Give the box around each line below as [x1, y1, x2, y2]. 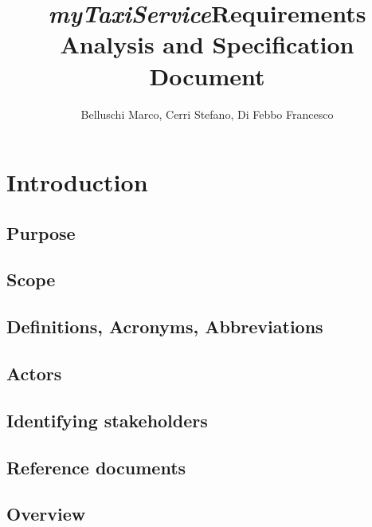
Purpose [6, 220, 76, 245]
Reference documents [6, 454, 186, 479]
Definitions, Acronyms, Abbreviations [6, 314, 323, 339]
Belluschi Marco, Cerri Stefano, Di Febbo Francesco [80, 105, 334, 122]
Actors [6, 361, 62, 386]
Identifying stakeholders [6, 407, 208, 432]
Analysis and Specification [60, 28, 354, 61]
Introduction [6, 166, 148, 199]
